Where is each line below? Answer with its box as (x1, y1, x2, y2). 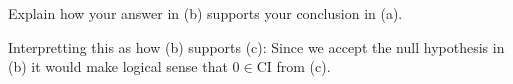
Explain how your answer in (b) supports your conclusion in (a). (8, 3, 403, 23)
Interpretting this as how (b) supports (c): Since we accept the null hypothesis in (8, 36, 505, 57)
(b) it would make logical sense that (8, 56, 228, 77)
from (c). (276, 56, 331, 77)
